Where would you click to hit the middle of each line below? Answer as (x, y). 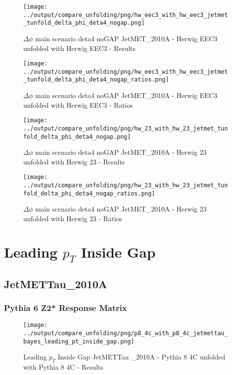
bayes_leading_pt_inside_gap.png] (79, 341)
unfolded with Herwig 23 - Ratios (73, 219)
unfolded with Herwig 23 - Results (74, 161)
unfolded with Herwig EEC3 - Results (79, 48)
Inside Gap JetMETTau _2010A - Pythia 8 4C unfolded (142, 357)
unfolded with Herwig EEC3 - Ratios (78, 105)
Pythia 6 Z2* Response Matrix (65, 308)
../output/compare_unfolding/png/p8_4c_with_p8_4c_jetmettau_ (126, 334)
